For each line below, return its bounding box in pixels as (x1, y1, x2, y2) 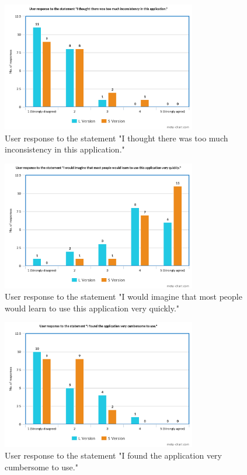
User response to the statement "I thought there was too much (5, 131, 228, 144)
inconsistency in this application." (5, 143, 125, 155)
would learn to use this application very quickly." (5, 301, 180, 314)
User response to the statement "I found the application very (5, 449, 222, 462)
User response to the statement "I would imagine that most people (5, 290, 242, 303)
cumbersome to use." (5, 460, 78, 473)
